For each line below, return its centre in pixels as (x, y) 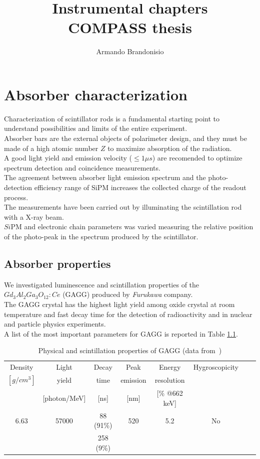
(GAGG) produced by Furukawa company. (128, 294)
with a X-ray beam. (34, 216)
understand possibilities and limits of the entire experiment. (96, 128)
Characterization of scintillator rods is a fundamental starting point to (112, 118)
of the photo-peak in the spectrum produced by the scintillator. (101, 236)
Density (21, 367)
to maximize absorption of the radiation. (170, 148)
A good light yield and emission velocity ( (68, 158)
